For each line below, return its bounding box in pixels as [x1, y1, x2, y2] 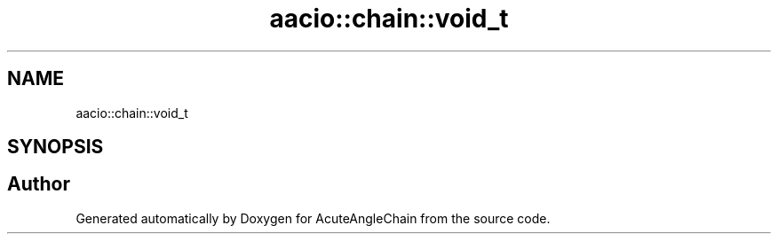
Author [7, 173, 70, 196]
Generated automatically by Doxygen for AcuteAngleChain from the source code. [75, 210, 551, 226]
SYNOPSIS [7, 136, 104, 159]
